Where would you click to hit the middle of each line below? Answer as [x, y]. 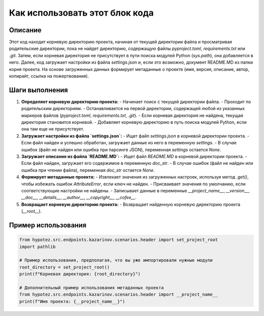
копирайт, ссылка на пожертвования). [49, 76]
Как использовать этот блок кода [81, 13]
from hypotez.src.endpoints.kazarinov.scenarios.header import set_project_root [119, 240]
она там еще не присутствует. [53, 129]
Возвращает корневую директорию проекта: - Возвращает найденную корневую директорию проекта [131, 204]
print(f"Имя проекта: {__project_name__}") [72, 301]
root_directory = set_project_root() [65, 267]
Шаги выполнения [38, 90]
